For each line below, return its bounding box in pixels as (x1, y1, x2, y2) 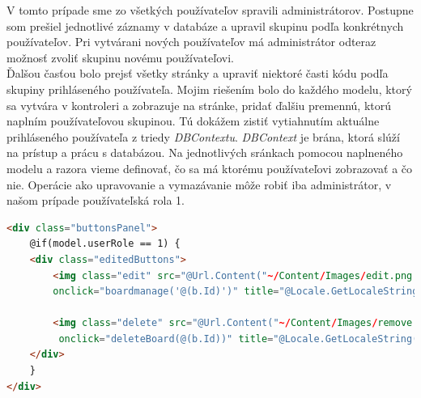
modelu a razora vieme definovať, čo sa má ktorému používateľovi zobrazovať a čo (6, 159, 413, 176)
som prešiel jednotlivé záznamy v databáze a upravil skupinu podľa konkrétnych (6, 17, 404, 34)
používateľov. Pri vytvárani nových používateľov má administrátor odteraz (6, 33, 376, 50)
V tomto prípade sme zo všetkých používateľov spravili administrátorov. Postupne (6, 2, 414, 18)
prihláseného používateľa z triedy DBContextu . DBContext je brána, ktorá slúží (6, 128, 400, 145)
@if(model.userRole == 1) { (29, 238, 181, 250)
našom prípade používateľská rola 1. (6, 192, 185, 209)
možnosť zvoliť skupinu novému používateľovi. (6, 49, 234, 66)
